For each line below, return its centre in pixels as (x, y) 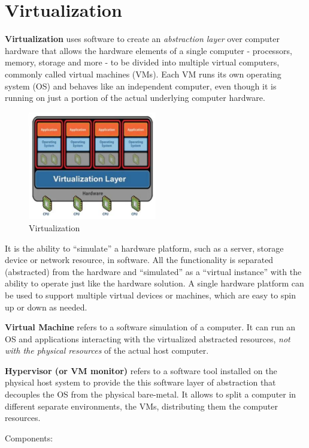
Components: (29, 437)
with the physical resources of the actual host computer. (107, 350)
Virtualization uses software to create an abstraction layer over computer (142, 39)
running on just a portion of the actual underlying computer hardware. (135, 98)
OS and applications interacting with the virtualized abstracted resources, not (148, 338)
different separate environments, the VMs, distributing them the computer (141, 406)
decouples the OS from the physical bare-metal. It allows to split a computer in (151, 394)
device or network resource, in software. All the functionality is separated (139, 260)
